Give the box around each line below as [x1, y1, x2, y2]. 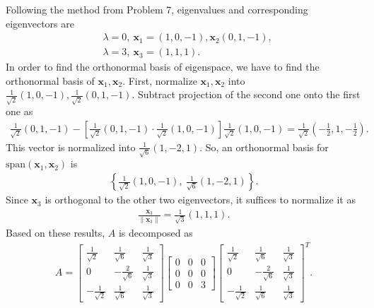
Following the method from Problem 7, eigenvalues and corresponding [6, 2, 308, 16]
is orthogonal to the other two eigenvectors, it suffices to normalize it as [45, 192, 356, 207]
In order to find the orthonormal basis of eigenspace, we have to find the [6, 59, 320, 74]
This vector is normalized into [6, 139, 136, 154]
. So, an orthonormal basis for [199, 139, 329, 154]
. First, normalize [122, 73, 197, 88]
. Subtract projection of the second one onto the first [132, 87, 361, 102]
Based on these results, [6, 225, 105, 239]
